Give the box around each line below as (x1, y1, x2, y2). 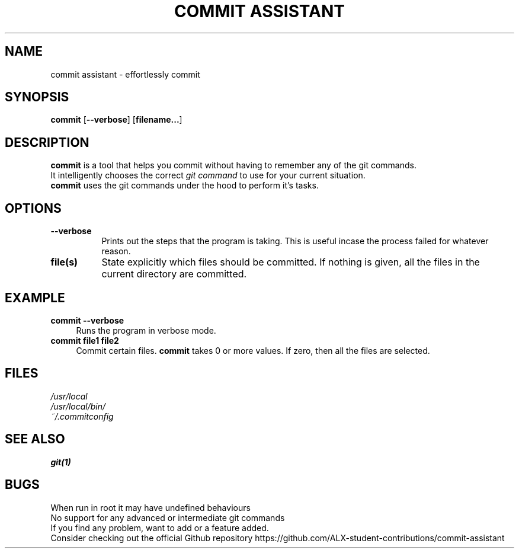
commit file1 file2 (50, 335, 119, 346)
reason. (101, 246, 131, 257)
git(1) (50, 456, 71, 467)
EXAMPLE (5, 290, 65, 305)
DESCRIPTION (5, 135, 89, 150)
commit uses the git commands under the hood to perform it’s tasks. (50, 180, 319, 191)
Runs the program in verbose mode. (76, 325, 216, 335)
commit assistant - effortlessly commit (50, 69, 200, 79)
